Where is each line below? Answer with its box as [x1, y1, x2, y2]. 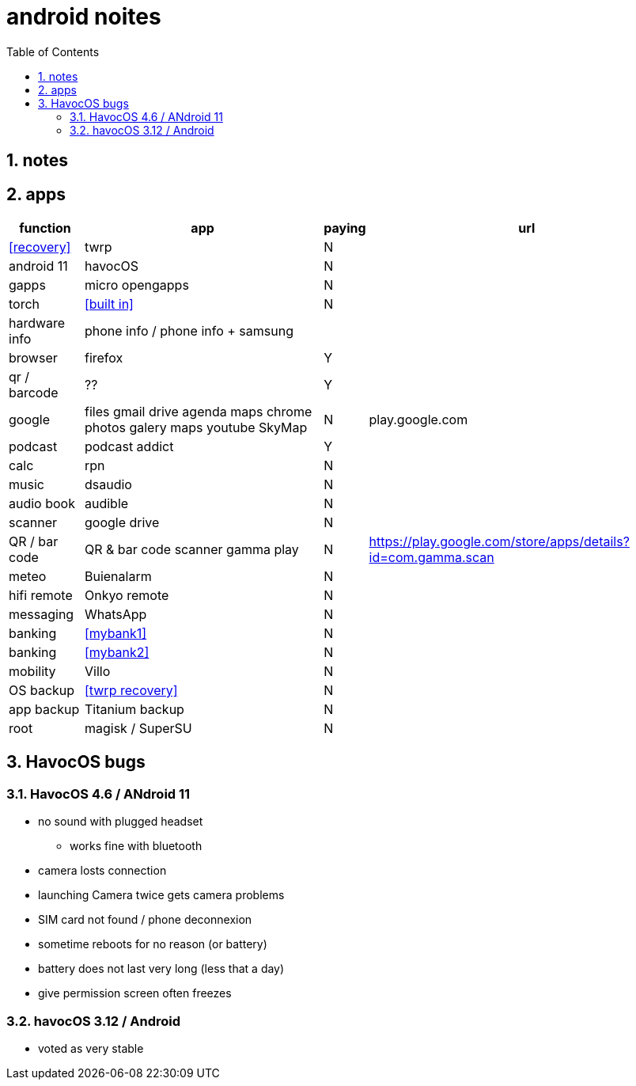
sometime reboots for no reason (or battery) [38, 937, 267, 951]
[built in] [84, 296, 134, 313]
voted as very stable [38, 1041, 144, 1055]
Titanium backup [84, 701, 184, 718]
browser [9, 350, 58, 366]
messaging [9, 606, 74, 623]
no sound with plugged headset [38, 814, 203, 829]
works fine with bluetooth [70, 839, 203, 853]
